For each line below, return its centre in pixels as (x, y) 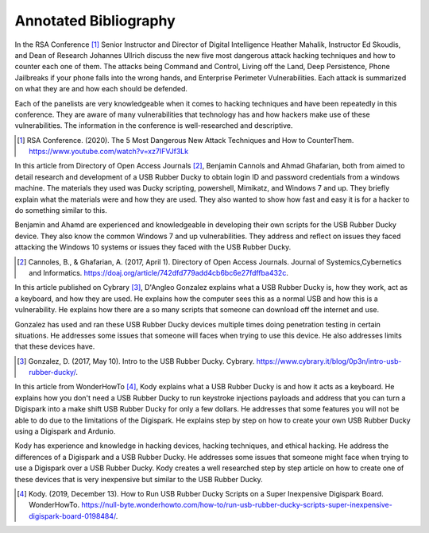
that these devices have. (55, 346)
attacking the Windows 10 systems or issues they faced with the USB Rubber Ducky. (153, 247)
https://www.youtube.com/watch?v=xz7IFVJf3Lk (109, 152)
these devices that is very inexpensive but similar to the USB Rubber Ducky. (139, 479)
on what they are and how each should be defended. (101, 89)
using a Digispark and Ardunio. (65, 431)
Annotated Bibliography (95, 21)
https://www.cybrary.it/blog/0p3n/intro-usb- (329, 361)
